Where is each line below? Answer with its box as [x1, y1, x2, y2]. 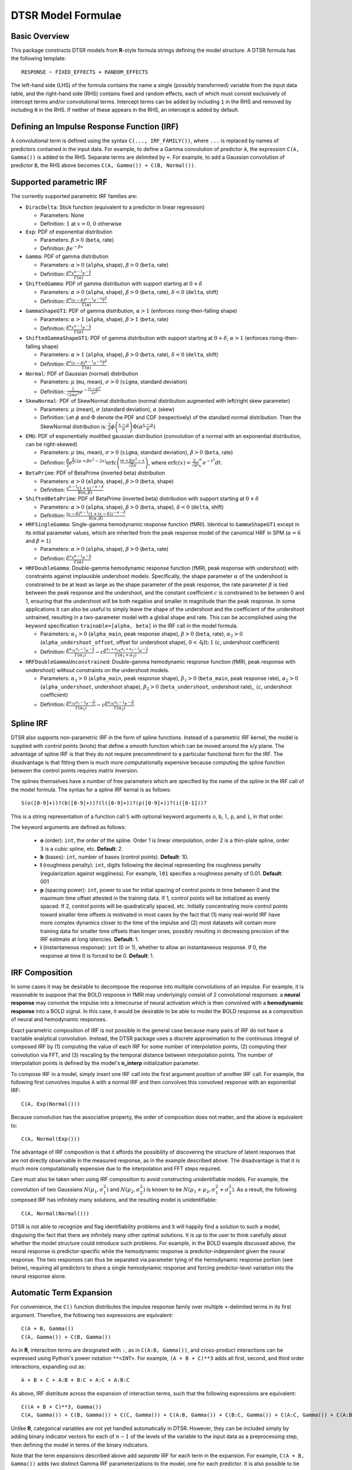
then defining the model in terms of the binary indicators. [11, 1441, 149, 1448]
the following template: [11, 55, 67, 62]
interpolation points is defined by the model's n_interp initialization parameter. [11, 1060, 200, 1067]
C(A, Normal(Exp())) [21, 1135, 80, 1142]
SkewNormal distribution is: [40, 423, 107, 430]
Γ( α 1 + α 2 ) [114, 653, 137, 659]
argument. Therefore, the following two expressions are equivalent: [11, 1311, 173, 1318]
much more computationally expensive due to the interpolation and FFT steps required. [11, 1165, 222, 1172]
